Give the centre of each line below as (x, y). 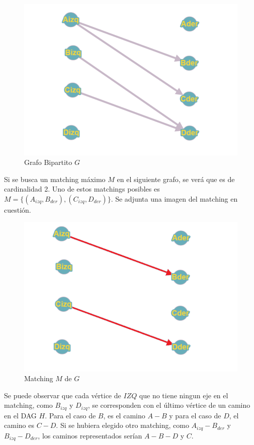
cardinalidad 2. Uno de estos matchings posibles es (82, 189)
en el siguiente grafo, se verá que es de (176, 179)
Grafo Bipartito (48, 162)
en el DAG (20, 415)
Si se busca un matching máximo (55, 179)
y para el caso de (195, 415)
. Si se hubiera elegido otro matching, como (122, 425)
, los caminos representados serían (90, 435)
